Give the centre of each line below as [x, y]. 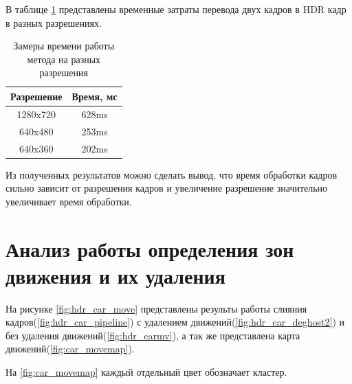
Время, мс [95, 96]
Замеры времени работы [64, 46]
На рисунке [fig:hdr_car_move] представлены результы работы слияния [156, 308]
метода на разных [64, 59]
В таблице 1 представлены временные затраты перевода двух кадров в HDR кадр [176, 9]
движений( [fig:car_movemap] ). [70, 349]
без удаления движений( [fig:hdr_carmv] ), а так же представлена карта [153, 335]
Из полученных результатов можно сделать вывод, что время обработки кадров [172, 174]
